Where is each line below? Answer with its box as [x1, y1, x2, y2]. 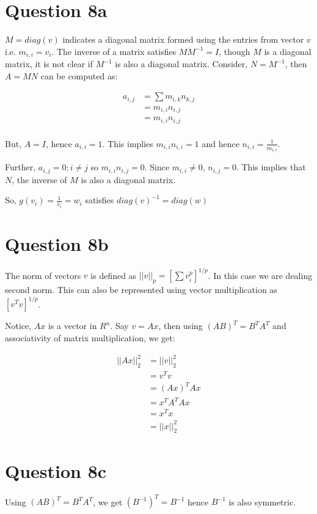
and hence [202, 137, 239, 150]
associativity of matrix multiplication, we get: [5, 331, 175, 344]
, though [219, 45, 250, 57]
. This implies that [236, 161, 306, 173]
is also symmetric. [228, 495, 296, 508]
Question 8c [5, 458, 107, 483]
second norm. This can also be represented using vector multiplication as [5, 283, 277, 296]
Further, [5, 161, 36, 173]
